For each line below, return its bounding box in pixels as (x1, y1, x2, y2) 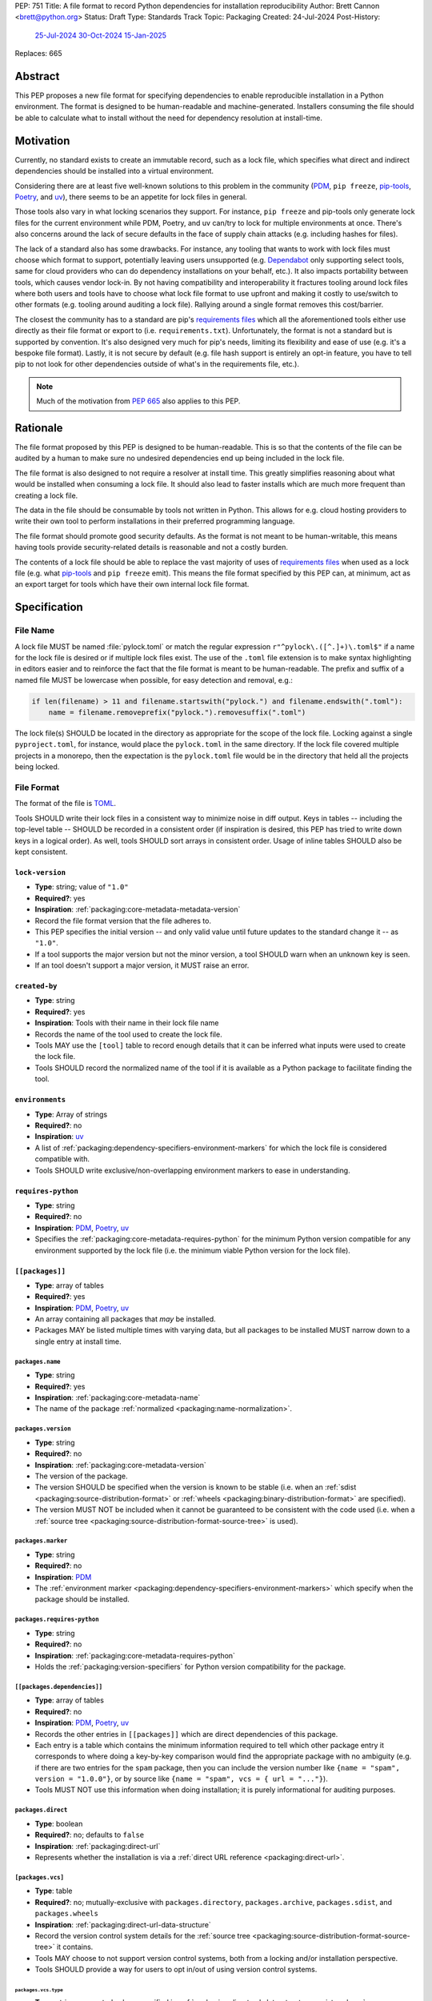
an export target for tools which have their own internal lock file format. (14, 579, 250, 589)
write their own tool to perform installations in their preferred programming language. (14, 516, 295, 526)
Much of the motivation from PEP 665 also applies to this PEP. (36, 396, 241, 406)
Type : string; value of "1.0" (34, 882, 129, 892)
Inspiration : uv (34, 1132, 84, 1141)
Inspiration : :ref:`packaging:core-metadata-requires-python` (34, 1650, 236, 1660)
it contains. (56, 1942, 94, 1952)
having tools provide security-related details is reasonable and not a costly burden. (14, 543, 288, 552)
